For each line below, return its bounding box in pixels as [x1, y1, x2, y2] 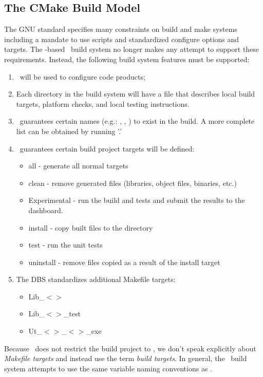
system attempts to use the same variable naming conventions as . [4, 363, 212, 373]
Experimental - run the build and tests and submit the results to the [28, 195, 245, 205]
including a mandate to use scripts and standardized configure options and [4, 33, 239, 44]
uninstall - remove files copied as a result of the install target [28, 256, 220, 267]
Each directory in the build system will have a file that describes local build [16, 88, 255, 99]
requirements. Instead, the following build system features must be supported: [4, 53, 250, 64]
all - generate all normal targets [28, 160, 128, 171]
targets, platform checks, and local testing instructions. [16, 98, 190, 109]
